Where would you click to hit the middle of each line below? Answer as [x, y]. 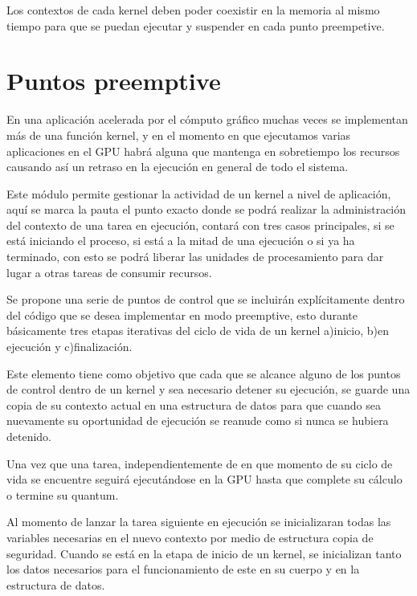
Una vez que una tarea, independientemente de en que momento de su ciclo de [200, 463]
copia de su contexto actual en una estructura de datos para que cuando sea [194, 404]
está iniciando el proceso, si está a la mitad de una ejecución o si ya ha [181, 241]
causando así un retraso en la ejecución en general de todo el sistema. [178, 167]
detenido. [29, 436]
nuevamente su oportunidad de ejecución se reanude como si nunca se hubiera [198, 420]
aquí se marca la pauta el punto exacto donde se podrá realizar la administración [206, 209]
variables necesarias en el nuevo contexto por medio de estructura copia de [190, 537]
